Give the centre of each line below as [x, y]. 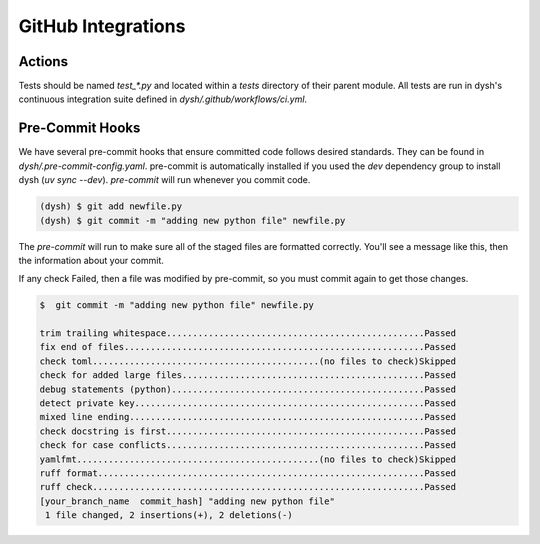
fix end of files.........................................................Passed [248, 347]
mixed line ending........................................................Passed [248, 417]
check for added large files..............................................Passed [248, 375]
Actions [43, 61]
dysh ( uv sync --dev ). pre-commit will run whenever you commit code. [164, 180]
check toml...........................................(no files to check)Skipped [248, 361]
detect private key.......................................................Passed [248, 403]
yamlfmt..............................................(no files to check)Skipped [248, 459]
